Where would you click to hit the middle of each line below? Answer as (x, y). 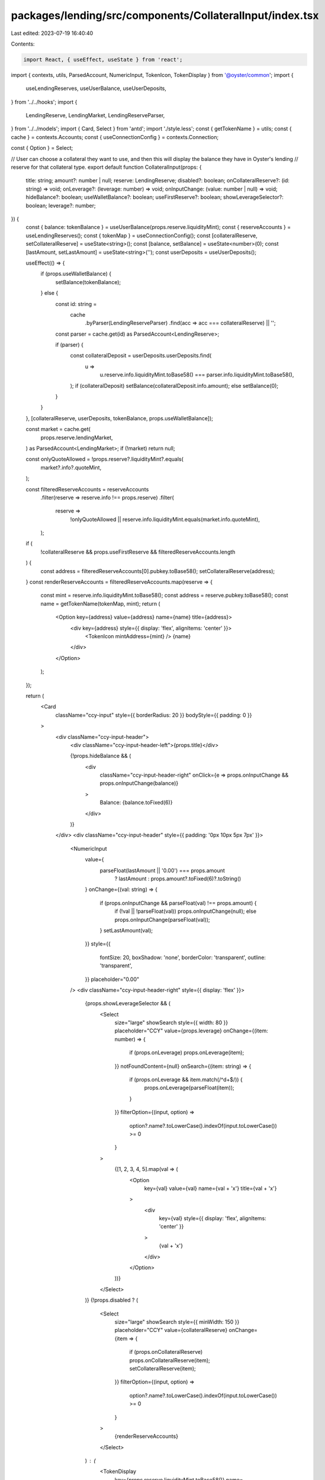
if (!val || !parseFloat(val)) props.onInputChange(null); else (186, 911)
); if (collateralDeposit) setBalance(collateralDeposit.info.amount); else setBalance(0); (174, 385)
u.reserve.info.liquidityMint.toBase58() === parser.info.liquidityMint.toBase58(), (197, 375)
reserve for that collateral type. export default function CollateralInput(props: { (106, 167)
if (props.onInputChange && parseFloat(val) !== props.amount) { (178, 903)
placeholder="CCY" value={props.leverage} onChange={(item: (192, 1031)
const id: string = (76, 304)
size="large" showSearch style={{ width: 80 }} (171, 1023)
